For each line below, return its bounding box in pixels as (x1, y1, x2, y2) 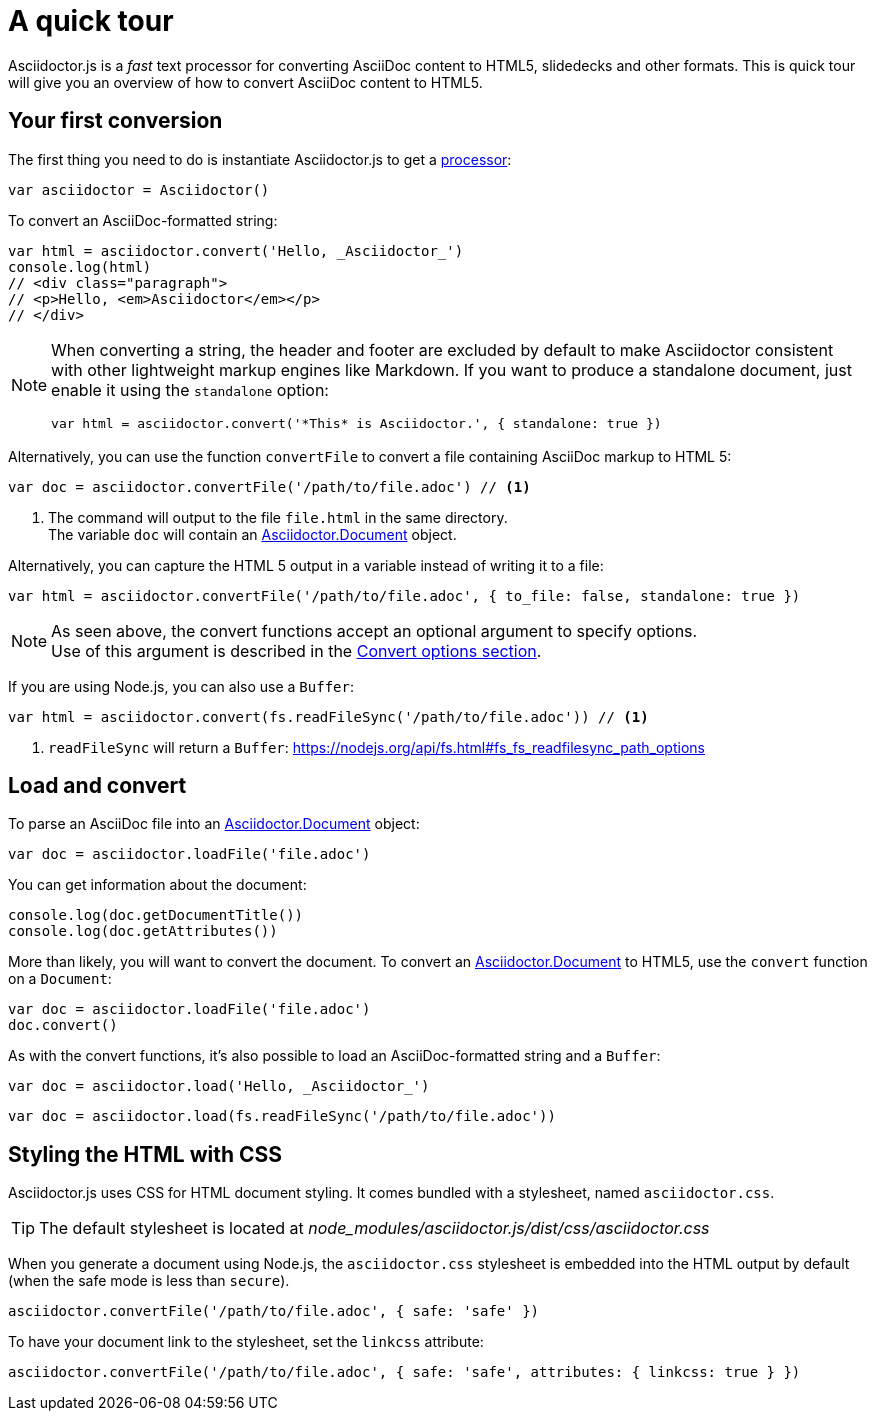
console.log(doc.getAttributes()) (8, 923, 278, 940)
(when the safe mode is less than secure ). (8, 1272, 290, 1290)
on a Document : (8, 970, 112, 988)
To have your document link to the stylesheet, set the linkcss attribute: (8, 1333, 484, 1351)
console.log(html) (8, 258, 152, 275)
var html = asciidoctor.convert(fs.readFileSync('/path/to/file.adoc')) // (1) (8, 708, 649, 725)
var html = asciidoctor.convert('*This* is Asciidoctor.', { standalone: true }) (51, 415, 662, 431)
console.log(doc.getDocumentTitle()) (8, 907, 304, 924)
